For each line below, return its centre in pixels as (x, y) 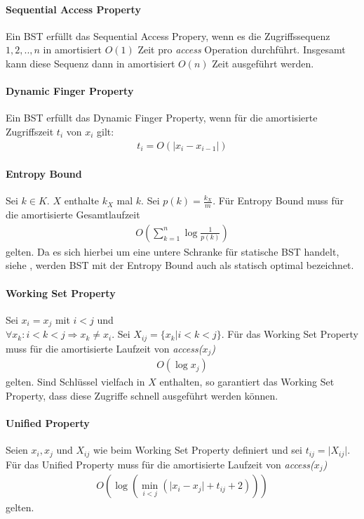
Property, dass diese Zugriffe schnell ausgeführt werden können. (142, 395)
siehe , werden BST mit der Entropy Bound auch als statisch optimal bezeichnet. (180, 265)
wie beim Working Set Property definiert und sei (197, 450)
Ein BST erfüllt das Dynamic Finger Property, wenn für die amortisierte (162, 118)
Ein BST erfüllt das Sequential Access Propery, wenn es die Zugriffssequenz (168, 35)
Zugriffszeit (30, 131)
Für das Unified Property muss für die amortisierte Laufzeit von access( (160, 464)
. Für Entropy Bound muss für (278, 201)
